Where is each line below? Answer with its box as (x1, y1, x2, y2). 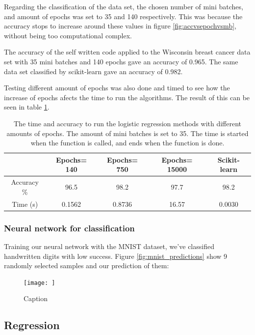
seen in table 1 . (4, 102, 50, 112)
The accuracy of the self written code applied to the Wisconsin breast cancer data (4, 47, 251, 57)
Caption (24, 293, 48, 304)
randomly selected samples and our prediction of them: (4, 260, 169, 271)
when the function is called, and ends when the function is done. (30, 138, 225, 148)
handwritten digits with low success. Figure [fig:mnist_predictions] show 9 (4, 251, 228, 261)
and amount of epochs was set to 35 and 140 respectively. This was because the (4, 11, 243, 21)
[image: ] (24, 279, 55, 286)
